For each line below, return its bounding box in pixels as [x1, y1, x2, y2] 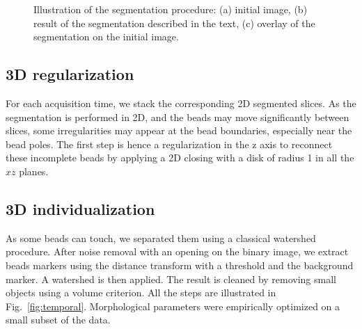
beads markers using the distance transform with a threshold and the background [6, 257, 354, 272]
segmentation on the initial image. [33, 29, 179, 44]
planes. [19, 163, 49, 178]
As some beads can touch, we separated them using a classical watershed [6, 230, 316, 245]
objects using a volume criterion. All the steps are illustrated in [6, 285, 276, 300]
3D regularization [6, 63, 134, 85]
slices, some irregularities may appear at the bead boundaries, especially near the [6, 123, 352, 138]
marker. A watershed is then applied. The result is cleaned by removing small [6, 271, 336, 286]
